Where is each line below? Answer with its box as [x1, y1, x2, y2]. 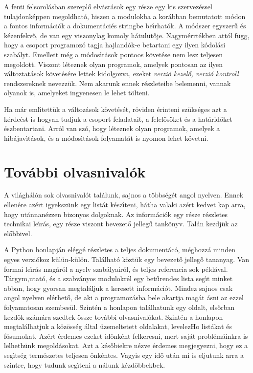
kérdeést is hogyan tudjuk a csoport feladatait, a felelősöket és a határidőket [4, 113, 232, 124]
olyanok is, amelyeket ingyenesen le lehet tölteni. [4, 88, 150, 98]
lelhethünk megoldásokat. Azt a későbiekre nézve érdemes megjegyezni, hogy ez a [4, 340, 248, 351]
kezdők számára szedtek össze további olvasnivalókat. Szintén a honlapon [4, 311, 223, 322]
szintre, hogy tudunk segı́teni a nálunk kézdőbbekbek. [4, 359, 165, 370]
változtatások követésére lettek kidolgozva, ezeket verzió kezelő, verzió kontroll [4, 68, 239, 79]
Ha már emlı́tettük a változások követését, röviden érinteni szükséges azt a [4, 104, 227, 114]
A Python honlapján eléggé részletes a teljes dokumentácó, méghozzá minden [4, 244, 235, 255]
